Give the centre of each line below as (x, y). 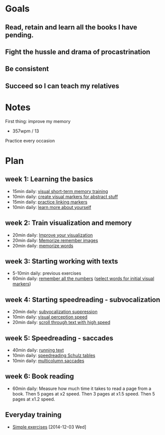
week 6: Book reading (40, 376)
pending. (19, 35)
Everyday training (33, 415)
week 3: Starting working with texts (62, 261)
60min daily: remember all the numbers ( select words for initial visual (83, 278)
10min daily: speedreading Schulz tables (54, 355)
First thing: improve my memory (38, 121)
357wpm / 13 (26, 131)
